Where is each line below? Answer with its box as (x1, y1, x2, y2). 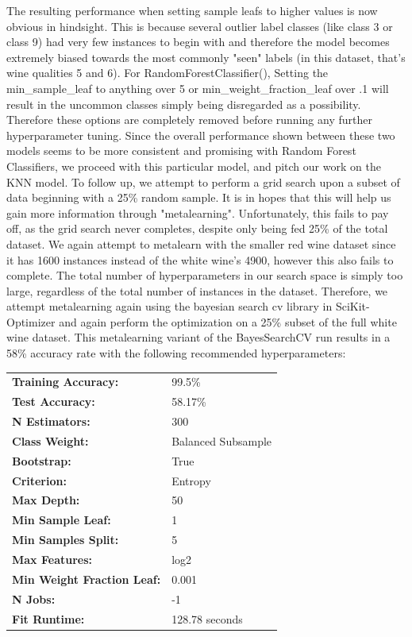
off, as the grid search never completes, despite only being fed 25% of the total (6, 220, 388, 237)
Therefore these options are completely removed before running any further (6, 111, 372, 128)
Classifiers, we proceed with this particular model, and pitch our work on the (6, 157, 381, 174)
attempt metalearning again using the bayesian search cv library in (6, 298, 333, 315)
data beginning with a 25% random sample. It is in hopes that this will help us (6, 189, 391, 206)
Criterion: (12, 472, 67, 488)
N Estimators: (12, 413, 90, 430)
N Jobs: (12, 590, 56, 607)
